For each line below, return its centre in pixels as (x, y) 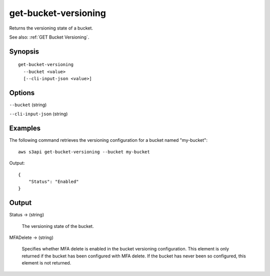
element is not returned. (46, 263)
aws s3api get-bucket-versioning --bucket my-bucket (84, 152)
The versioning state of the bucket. (58, 226)
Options (22, 93)
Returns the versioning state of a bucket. (51, 28)
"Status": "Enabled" (53, 181)
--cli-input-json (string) (38, 114)
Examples (25, 128)
